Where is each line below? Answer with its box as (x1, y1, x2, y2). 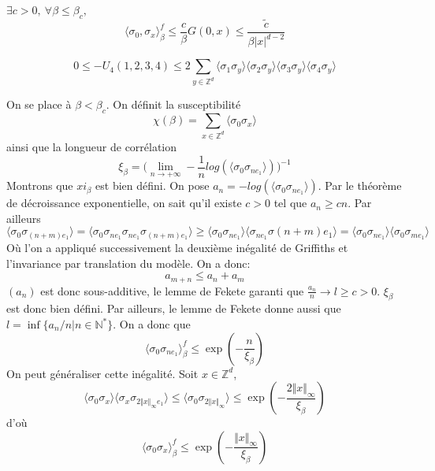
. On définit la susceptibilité (106, 96, 241, 113)
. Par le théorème (318, 177, 402, 194)
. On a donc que (113, 316, 191, 332)
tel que (273, 195, 307, 211)
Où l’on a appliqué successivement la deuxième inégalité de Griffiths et (6, 239, 348, 255)
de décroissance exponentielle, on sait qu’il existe (6, 195, 242, 211)
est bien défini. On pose (95, 177, 210, 194)
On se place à (6, 96, 72, 113)
